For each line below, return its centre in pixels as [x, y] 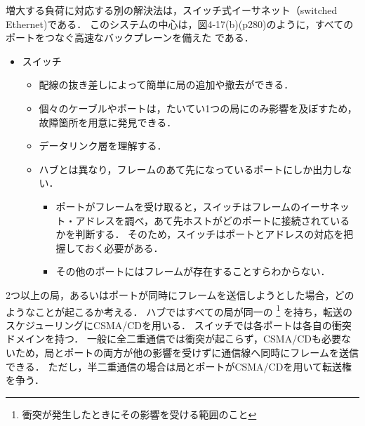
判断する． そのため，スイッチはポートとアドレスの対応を [210, 234]
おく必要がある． [124, 247]
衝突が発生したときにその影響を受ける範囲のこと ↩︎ [139, 414]
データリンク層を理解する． [103, 146]
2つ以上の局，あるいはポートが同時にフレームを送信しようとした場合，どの [180, 294]
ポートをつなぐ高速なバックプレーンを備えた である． [130, 38]
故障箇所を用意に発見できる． [108, 122]
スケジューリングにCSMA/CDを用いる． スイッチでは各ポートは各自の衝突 [179, 325]
